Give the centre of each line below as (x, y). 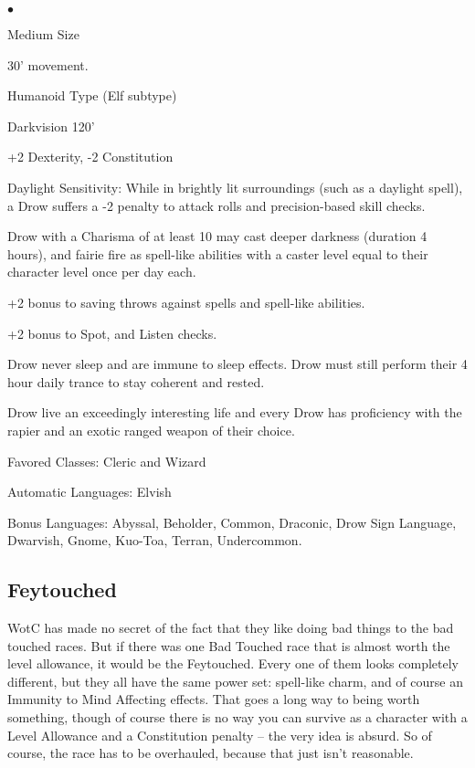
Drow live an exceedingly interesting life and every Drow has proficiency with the (235, 412)
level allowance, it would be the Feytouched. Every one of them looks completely (233, 663)
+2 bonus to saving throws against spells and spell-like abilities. (186, 302)
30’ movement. (48, 64)
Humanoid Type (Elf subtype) (92, 95)
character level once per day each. (102, 272)
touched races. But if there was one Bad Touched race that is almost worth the (229, 645)
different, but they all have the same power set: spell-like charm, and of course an (235, 681)
